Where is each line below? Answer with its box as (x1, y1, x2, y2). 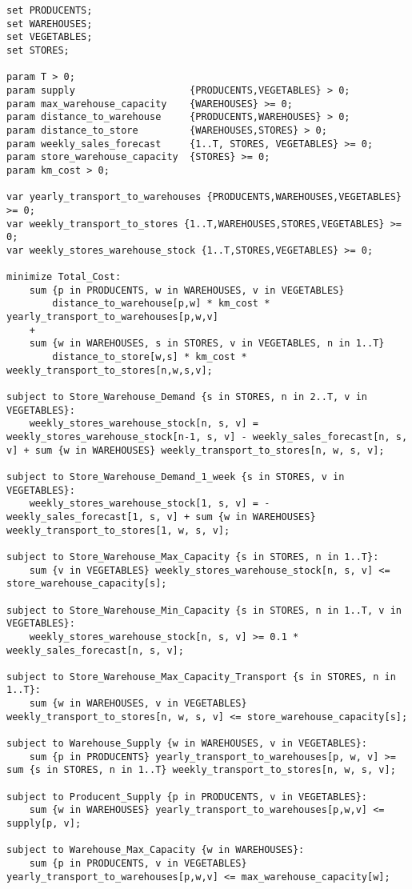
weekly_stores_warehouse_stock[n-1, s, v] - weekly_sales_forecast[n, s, (6, 431, 408, 442)
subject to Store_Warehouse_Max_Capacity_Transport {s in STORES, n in (6, 671, 396, 683)
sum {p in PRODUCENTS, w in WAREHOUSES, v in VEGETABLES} (29, 284, 345, 296)
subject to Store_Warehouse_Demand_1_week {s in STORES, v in (6, 471, 345, 483)
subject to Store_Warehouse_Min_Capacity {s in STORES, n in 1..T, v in (6, 604, 402, 616)
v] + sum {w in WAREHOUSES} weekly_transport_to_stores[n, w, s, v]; (6, 444, 385, 456)
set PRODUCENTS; (6, 5, 93, 16)
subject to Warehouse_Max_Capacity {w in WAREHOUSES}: (6, 844, 305, 856)
